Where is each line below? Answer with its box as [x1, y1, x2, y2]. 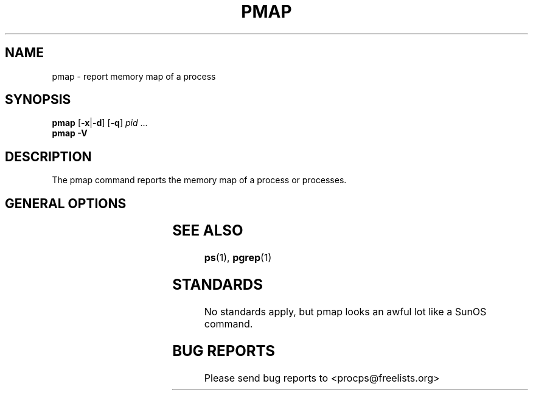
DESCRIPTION [5, 149, 92, 164]
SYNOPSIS [5, 92, 71, 108]
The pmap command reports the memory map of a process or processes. [52, 175, 347, 186]
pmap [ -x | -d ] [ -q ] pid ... [52, 117, 148, 128]
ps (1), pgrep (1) [204, 251, 272, 264]
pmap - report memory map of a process [52, 71, 216, 82]
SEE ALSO [172, 222, 243, 240]
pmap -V [52, 128, 88, 139]
